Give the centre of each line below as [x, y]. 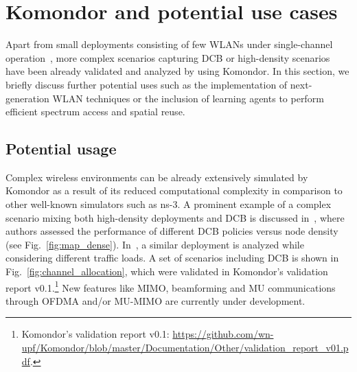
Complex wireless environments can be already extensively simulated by [157, 177]
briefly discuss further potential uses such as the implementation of [147, 84]
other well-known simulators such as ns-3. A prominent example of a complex [169, 204]
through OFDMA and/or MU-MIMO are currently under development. [156, 300]
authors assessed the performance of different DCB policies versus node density [172, 231]
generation [27, 98]
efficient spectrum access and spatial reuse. [95, 112]
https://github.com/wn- [223, 334]
